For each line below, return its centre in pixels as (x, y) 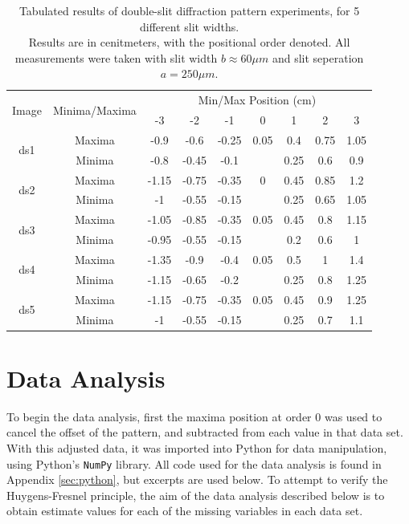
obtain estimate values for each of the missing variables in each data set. (185, 511)
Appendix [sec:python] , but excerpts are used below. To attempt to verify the (197, 479)
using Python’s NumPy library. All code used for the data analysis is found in (194, 463)
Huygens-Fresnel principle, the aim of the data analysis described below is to (196, 495)
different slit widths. (190, 26)
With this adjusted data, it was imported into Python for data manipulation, (197, 447)
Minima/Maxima (94, 110)
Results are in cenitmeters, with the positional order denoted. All (189, 42)
